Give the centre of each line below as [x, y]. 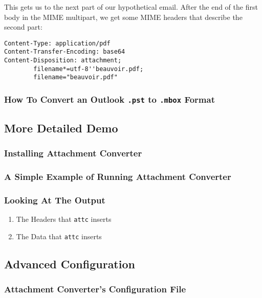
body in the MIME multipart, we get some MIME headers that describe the [123, 17]
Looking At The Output [55, 200]
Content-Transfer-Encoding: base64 [65, 52]
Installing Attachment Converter [73, 153]
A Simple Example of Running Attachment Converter [118, 177]
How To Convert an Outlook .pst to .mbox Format [110, 99]
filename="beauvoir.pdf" [75, 77]
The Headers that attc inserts [64, 219]
